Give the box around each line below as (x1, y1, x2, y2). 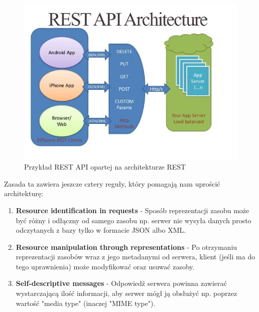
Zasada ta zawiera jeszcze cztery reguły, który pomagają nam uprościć (4, 178, 220, 189)
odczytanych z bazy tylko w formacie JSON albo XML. (16, 225, 186, 235)
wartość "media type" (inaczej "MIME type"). (16, 297, 156, 308)
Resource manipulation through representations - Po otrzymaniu (16, 241, 237, 252)
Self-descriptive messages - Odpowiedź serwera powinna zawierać (16, 278, 227, 288)
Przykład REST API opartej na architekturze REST (24, 162, 186, 172)
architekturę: (4, 188, 43, 199)
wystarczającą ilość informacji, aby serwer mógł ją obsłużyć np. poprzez (16, 288, 237, 298)
